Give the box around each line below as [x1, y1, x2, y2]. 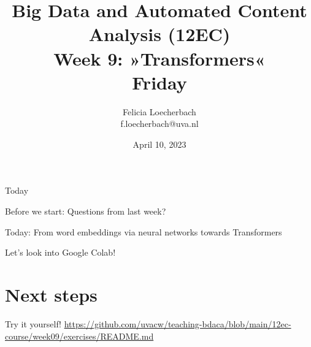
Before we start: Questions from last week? [5, 205, 166, 218]
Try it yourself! [5, 317, 61, 330]
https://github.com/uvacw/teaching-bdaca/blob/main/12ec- [64, 317, 291, 330]
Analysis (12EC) [88, 21, 231, 47]
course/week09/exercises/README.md [5, 329, 154, 342]
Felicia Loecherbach [123, 105, 196, 118]
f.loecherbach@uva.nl [120, 117, 199, 130]
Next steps [5, 282, 98, 307]
